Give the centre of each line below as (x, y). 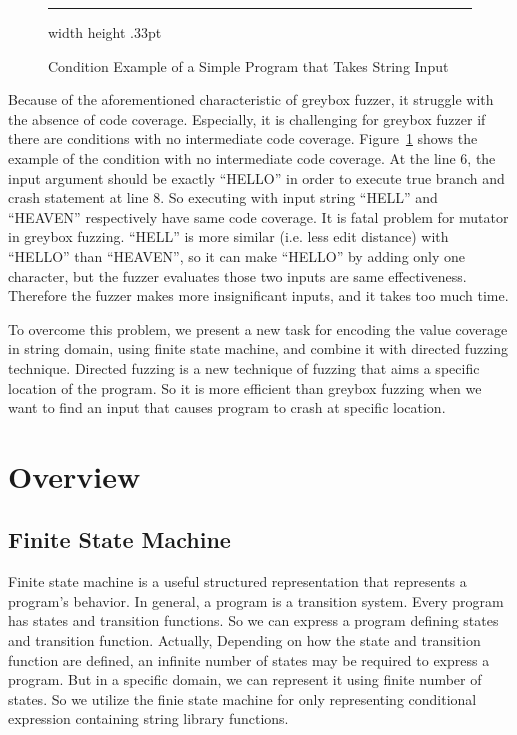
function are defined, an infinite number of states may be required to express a (249, 659)
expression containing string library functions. (148, 718)
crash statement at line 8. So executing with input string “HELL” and (223, 197)
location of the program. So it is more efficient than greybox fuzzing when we (245, 387)
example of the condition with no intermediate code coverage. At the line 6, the (252, 157)
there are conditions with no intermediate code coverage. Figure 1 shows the (243, 138)
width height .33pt (105, 32)
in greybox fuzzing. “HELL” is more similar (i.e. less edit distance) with (228, 236)
